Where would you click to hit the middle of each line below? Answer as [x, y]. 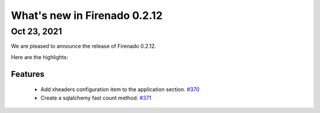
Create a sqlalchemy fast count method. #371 [96, 98]
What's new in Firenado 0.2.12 [87, 15]
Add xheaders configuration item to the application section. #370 [120, 89]
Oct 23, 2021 [36, 31]
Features [28, 74]
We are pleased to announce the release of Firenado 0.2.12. [84, 46]
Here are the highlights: [39, 57]
